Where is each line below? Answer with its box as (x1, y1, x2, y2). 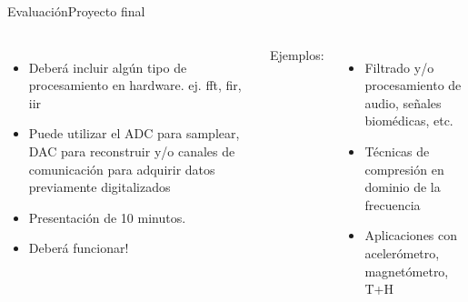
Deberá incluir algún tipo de (28, 57, 187, 76)
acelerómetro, (364, 243, 440, 262)
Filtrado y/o (364, 57, 434, 76)
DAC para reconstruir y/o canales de (28, 141, 235, 160)
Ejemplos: (269, 45, 324, 64)
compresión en (364, 159, 444, 178)
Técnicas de (364, 141, 430, 160)
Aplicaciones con (364, 226, 458, 245)
